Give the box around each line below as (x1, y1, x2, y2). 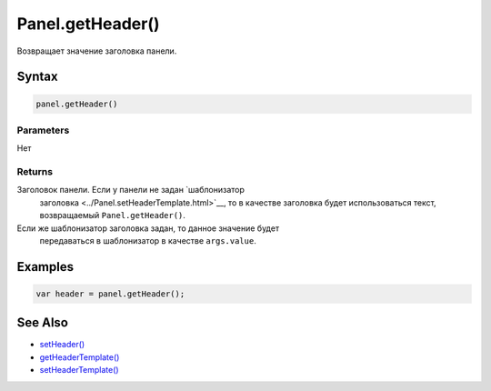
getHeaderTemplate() (39, 351, 120, 363)
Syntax (16, 69, 58, 85)
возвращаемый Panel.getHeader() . (39, 210, 186, 221)
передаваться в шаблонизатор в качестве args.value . (39, 235, 256, 246)
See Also (16, 315, 68, 331)
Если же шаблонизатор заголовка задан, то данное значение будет (16, 223, 280, 234)
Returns (16, 165, 54, 178)
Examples (16, 259, 75, 275)
